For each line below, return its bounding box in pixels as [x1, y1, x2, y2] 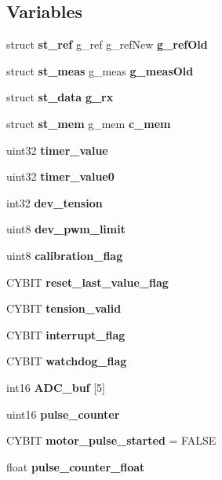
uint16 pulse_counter [6, 405, 120, 422]
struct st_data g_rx [6, 89, 114, 105]
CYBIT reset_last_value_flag [6, 273, 169, 290]
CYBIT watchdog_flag [6, 353, 127, 369]
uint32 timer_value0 [6, 168, 115, 185]
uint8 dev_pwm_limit [6, 221, 126, 237]
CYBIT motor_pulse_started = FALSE [6, 432, 217, 449]
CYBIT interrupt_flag [6, 326, 126, 343]
